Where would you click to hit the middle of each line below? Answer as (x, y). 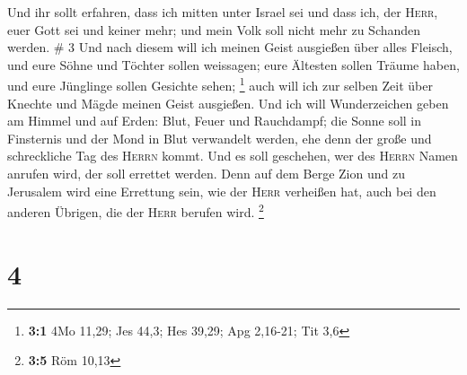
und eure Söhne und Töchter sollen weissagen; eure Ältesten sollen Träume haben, (233, 64)
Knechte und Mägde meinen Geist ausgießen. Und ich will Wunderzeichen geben (228, 103)
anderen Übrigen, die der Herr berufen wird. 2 (136, 210)
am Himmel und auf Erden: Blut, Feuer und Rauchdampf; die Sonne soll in (215, 121)
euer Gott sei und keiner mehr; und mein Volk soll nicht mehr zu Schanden (214, 29)
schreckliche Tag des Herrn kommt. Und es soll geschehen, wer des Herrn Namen (233, 156)
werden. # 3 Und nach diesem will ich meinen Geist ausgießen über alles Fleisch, (230, 47)
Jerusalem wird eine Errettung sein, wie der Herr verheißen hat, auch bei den (222, 191)
